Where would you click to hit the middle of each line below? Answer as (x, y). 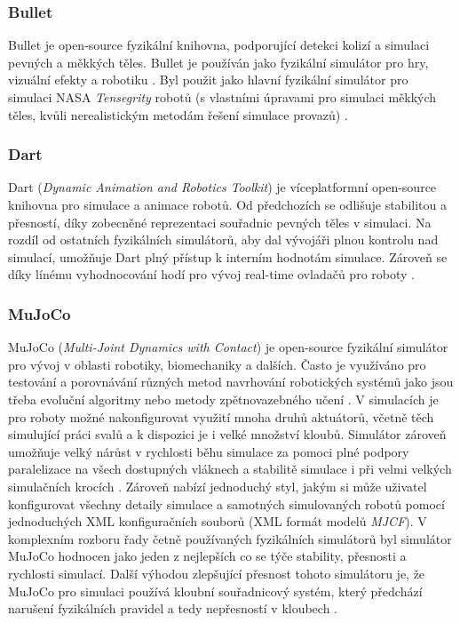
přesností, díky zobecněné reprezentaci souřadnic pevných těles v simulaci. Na (220, 222)
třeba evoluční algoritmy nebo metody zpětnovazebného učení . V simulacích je (223, 399)
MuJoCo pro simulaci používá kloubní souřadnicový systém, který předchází (215, 591)
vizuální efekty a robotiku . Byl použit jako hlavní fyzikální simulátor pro (208, 80)
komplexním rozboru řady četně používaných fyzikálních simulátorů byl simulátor (230, 538)
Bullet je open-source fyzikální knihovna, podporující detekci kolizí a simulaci (219, 45)
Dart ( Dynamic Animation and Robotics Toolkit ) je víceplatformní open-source (222, 187)
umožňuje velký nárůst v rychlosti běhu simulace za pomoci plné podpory (209, 451)
